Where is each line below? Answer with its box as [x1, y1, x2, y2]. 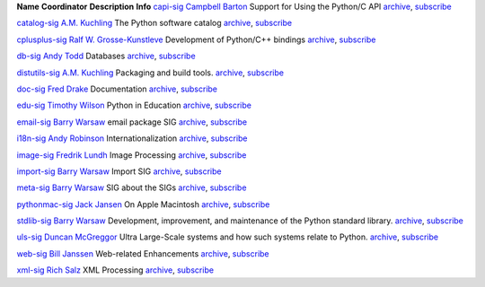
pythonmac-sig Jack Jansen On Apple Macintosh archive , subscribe [16, 198, 270, 210]
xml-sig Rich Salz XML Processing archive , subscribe [16, 265, 215, 275]
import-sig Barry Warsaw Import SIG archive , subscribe [16, 166, 222, 177]
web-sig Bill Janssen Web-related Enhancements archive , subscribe [16, 248, 269, 259]
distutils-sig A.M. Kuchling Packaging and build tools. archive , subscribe [16, 67, 285, 78]
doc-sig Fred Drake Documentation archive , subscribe [16, 83, 218, 94]
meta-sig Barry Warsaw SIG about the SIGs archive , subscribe [16, 182, 247, 193]
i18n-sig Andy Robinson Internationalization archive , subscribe [16, 133, 248, 143]
